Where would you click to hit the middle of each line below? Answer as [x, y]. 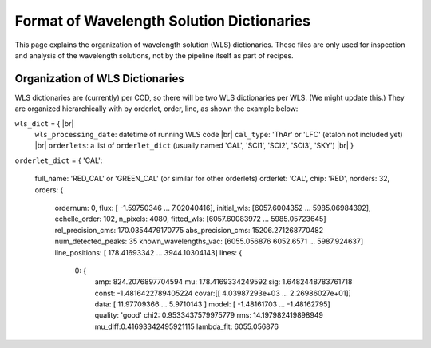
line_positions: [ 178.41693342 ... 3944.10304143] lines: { [148, 252]
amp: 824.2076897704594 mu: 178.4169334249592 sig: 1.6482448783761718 [223, 282]
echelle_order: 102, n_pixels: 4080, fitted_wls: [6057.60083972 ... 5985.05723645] [190, 219]
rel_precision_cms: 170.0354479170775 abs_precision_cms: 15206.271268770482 [189, 230]
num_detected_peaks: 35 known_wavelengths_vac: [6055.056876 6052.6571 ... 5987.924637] [209, 241]
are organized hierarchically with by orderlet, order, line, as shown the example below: [156, 109]
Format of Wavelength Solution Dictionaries [163, 21]
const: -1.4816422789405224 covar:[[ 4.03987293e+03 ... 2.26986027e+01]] [223, 293]
